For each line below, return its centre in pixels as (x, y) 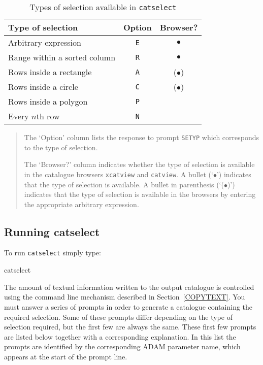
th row (48, 116)
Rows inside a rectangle (50, 72)
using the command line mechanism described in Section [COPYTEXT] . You (125, 297)
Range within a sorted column (62, 57)
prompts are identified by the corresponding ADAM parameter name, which (122, 346)
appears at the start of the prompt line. (66, 356)
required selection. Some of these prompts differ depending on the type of (118, 317)
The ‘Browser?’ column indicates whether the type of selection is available (139, 164)
